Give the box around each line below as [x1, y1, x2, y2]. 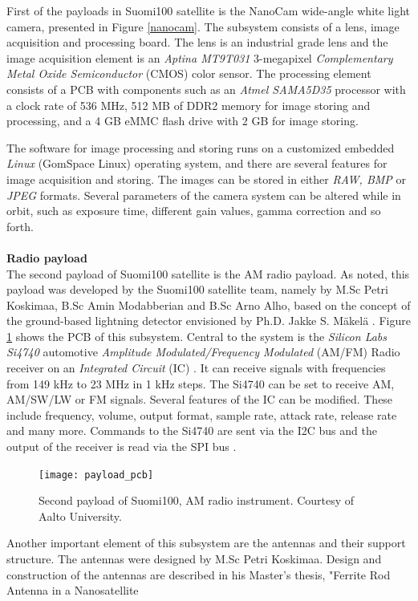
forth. [6, 217, 34, 234]
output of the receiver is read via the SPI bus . [6, 438, 237, 455]
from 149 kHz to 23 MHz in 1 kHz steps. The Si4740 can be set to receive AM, [6, 375, 395, 392]
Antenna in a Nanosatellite [6, 582, 139, 599]
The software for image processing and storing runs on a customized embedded [6, 139, 395, 156]
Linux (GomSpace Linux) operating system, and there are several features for [6, 155, 388, 172]
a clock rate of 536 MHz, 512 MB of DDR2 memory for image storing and [6, 96, 371, 113]
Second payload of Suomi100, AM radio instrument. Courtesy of [39, 492, 355, 509]
